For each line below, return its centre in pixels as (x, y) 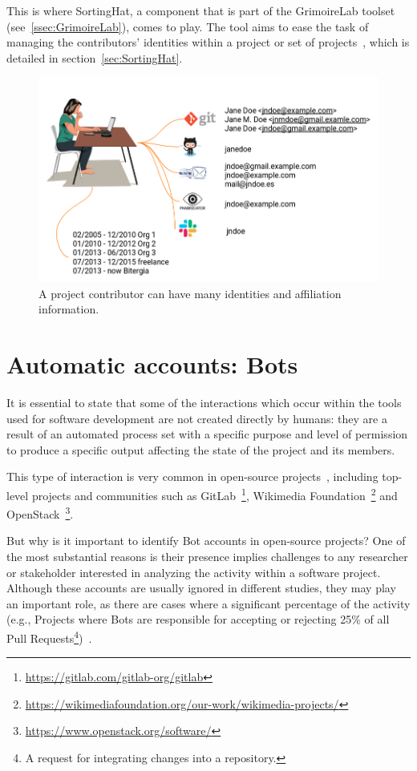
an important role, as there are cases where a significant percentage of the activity (208, 603)
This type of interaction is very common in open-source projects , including (192, 476)
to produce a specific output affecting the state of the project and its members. (201, 449)
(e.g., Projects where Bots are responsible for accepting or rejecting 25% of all (198, 619)
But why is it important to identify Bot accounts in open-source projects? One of (206, 541)
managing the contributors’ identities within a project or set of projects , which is (208, 42)
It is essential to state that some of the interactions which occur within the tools (204, 402)
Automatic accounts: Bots (152, 363)
